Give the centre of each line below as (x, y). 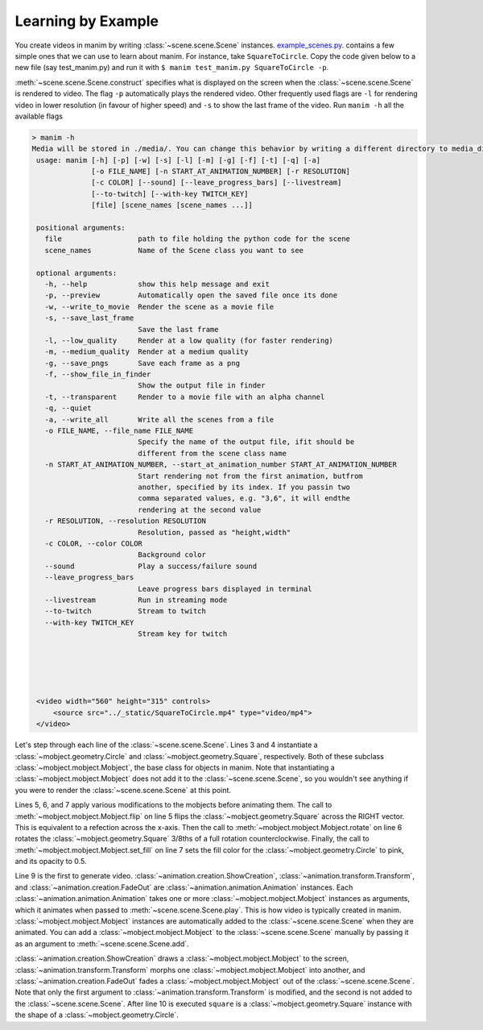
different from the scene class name (213, 453)
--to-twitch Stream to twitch (126, 611)
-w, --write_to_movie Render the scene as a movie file (159, 307)
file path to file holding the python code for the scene (197, 239)
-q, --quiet (68, 408)
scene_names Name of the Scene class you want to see (174, 250)
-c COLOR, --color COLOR (93, 543)
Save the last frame (178, 329)
